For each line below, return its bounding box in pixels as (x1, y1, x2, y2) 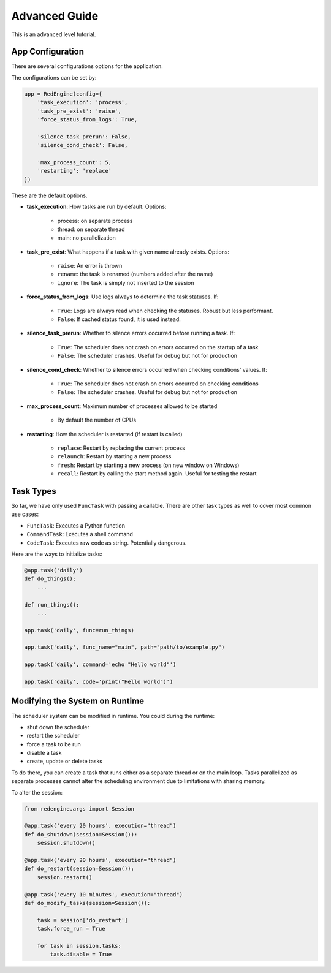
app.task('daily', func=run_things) (24, 627, 135, 634)
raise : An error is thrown (57, 262, 123, 270)
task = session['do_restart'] (37, 917, 128, 923)
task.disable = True (50, 951, 112, 958)
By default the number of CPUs (57, 417, 137, 424)
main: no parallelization (57, 234, 116, 241)
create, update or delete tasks (26, 757, 103, 765)
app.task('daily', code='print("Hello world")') (24, 678, 173, 686)
